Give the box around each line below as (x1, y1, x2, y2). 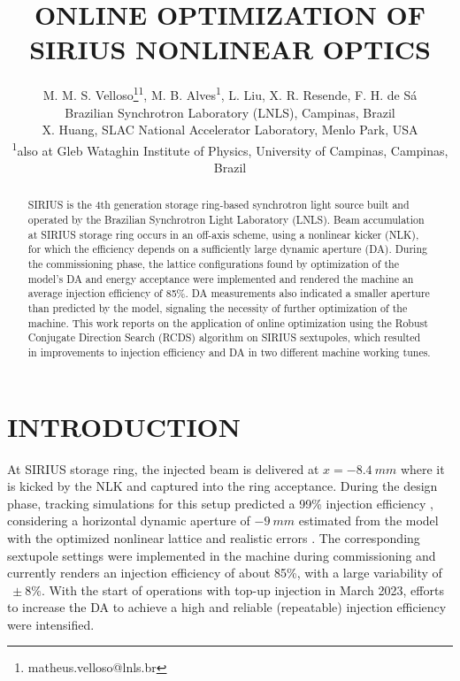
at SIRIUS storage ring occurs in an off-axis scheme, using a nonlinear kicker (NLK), (27, 226, 419, 241)
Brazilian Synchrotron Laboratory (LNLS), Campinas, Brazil (65, 103, 395, 121)
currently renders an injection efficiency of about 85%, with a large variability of (7, 563, 442, 582)
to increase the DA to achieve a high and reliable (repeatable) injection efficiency (7, 598, 447, 616)
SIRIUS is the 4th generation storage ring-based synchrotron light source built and (27, 197, 410, 212)
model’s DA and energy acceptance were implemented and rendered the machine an (27, 271, 414, 286)
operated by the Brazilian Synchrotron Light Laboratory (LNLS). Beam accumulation (27, 212, 425, 227)
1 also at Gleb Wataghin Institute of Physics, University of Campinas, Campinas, (11, 138, 448, 159)
